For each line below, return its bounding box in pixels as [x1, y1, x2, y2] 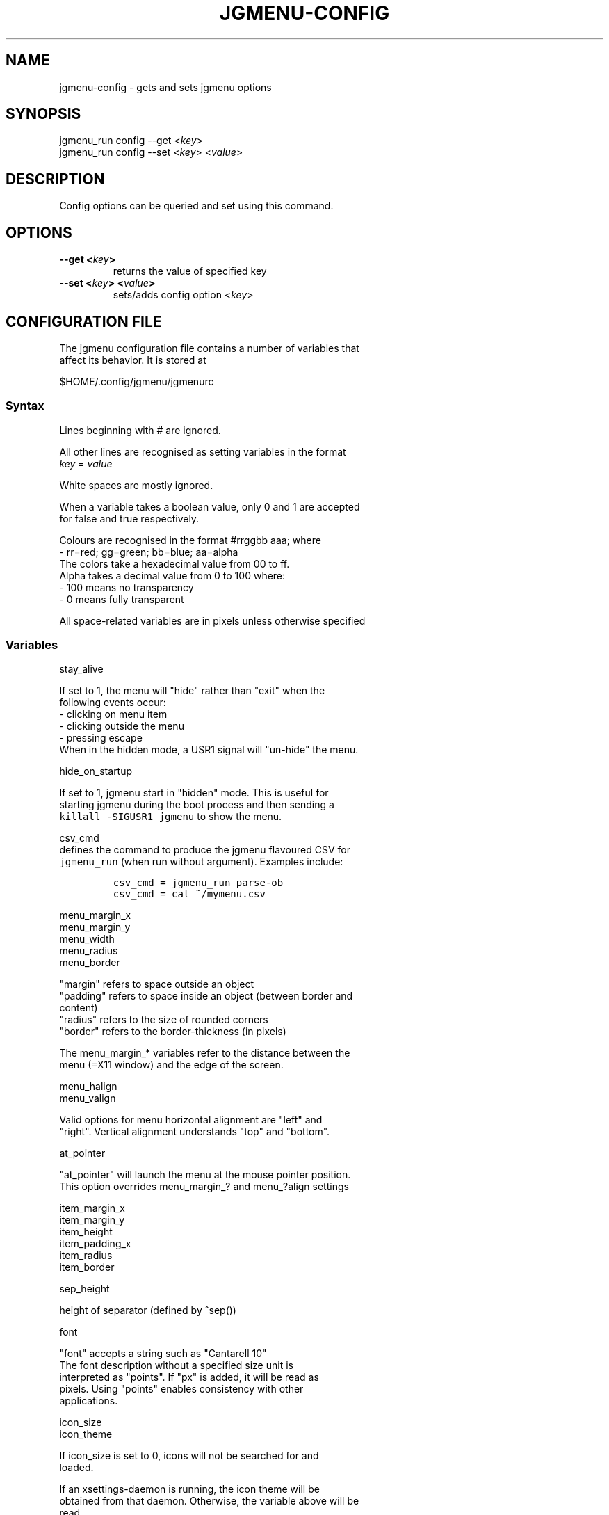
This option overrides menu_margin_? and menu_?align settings [59, 1180, 349, 1193]
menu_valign [59, 1092, 116, 1105]
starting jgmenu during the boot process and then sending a [59, 799, 334, 811]
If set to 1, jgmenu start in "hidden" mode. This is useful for [59, 787, 329, 799]
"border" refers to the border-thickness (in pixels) [59, 1025, 286, 1038]
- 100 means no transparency [59, 581, 194, 593]
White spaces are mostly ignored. [59, 479, 213, 491]
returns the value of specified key [113, 265, 267, 278]
